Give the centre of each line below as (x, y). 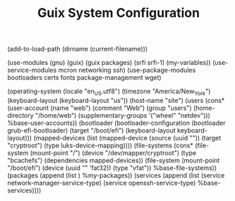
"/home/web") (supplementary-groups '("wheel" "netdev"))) (122, 115)
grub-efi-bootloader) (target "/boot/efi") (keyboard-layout (92, 130)
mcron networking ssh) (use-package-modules (127, 70)
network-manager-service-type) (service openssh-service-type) (102, 183)
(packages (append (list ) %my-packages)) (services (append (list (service (116, 175)
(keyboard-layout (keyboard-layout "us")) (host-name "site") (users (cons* (116, 100)
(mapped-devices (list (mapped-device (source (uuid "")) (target (127, 138)
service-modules (32, 70)
